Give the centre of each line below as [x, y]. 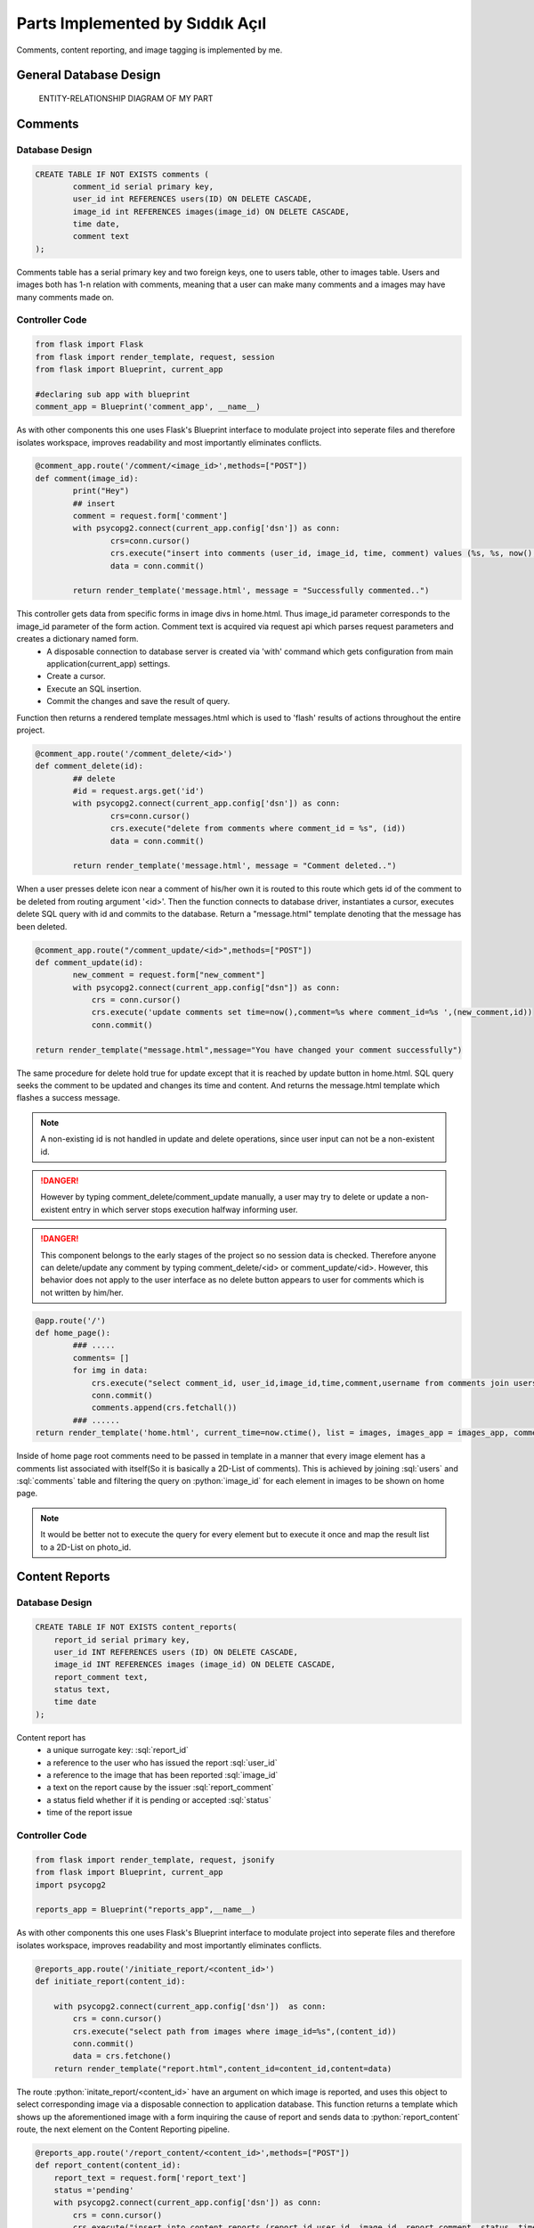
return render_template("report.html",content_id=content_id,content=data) [223, 2068]
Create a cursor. [76, 676]
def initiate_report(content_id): [110, 1982]
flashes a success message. [68, 1098]
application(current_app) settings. [109, 663]
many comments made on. [65, 297]
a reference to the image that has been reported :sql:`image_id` [162, 1775]
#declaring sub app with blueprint [113, 394]
